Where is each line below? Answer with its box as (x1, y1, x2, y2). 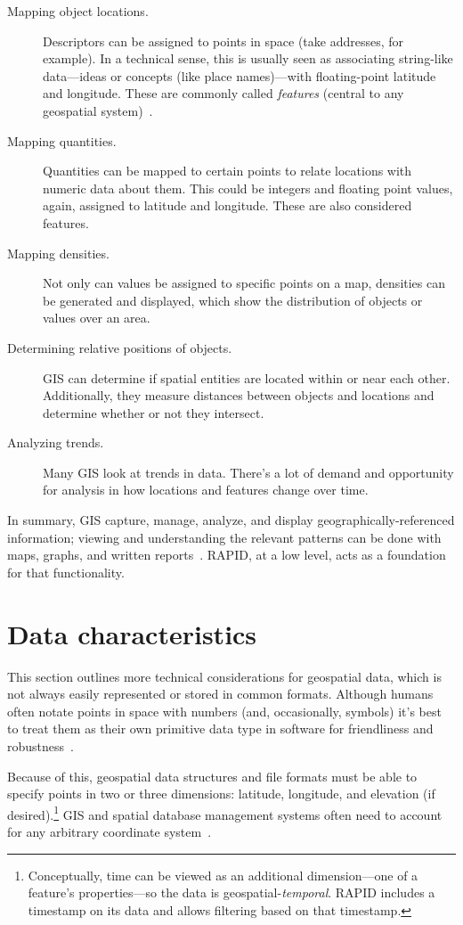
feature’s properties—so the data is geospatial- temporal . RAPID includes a (28, 883, 435, 902)
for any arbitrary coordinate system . (7, 822, 212, 840)
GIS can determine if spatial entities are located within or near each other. (43, 368, 451, 387)
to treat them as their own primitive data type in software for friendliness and (7, 719, 434, 738)
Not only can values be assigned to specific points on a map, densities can (43, 274, 446, 292)
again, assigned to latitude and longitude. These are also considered (43, 196, 412, 215)
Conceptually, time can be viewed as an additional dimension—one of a (28, 865, 418, 884)
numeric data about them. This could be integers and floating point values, (43, 178, 453, 197)
